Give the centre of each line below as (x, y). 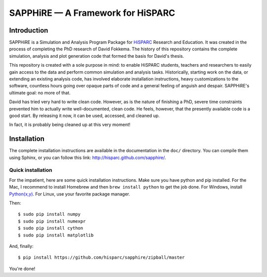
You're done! (22, 269)
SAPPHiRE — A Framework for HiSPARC (92, 13)
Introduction (29, 30)
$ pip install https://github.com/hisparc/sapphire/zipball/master (101, 257)
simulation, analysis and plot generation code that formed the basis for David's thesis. (97, 56)
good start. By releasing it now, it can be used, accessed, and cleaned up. (85, 116)
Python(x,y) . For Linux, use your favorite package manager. (70, 194)
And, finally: (21, 246)
